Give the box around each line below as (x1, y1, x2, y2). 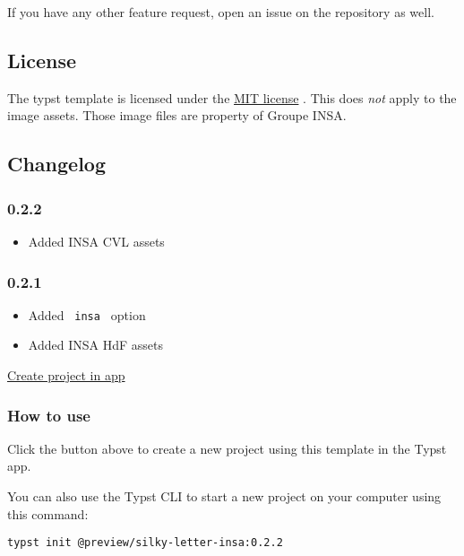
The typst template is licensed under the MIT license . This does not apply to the (7, 88, 457, 107)
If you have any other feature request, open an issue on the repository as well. (7, 3, 434, 21)
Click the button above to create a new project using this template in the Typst (7, 439, 447, 457)
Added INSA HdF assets (28, 335, 163, 354)
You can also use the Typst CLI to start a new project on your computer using (7, 487, 442, 506)
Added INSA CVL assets (28, 231, 165, 250)
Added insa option (28, 305, 146, 324)
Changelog (7, 150, 107, 178)
